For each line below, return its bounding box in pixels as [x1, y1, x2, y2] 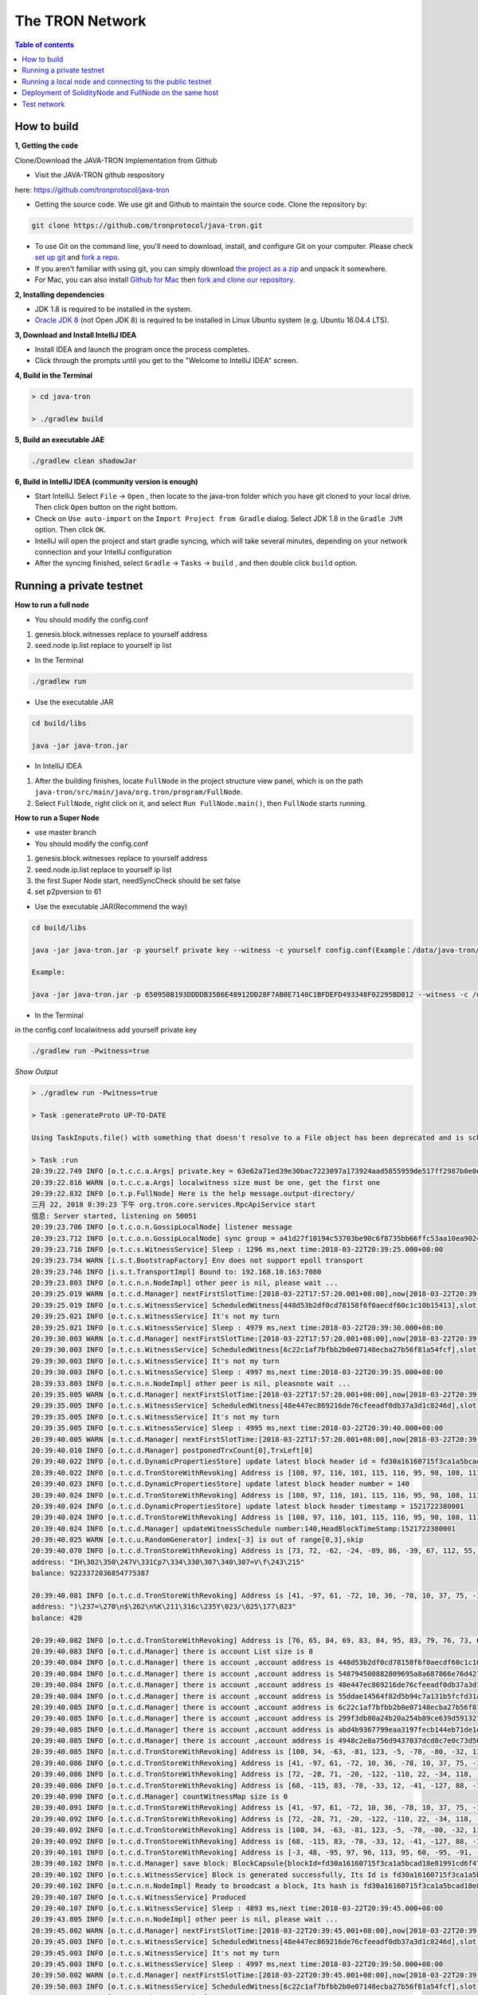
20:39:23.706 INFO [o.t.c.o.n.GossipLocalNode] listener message [31, 1223, 292, 1232]
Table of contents [14, 40, 75, 49]
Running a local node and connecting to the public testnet [22, 77, 212, 86]
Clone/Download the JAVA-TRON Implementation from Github [14, 156, 217, 165]
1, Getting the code [14, 140, 79, 151]
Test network [22, 99, 65, 109]
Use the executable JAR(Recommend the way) [34, 902, 188, 911]
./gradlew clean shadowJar [31, 456, 137, 465]
